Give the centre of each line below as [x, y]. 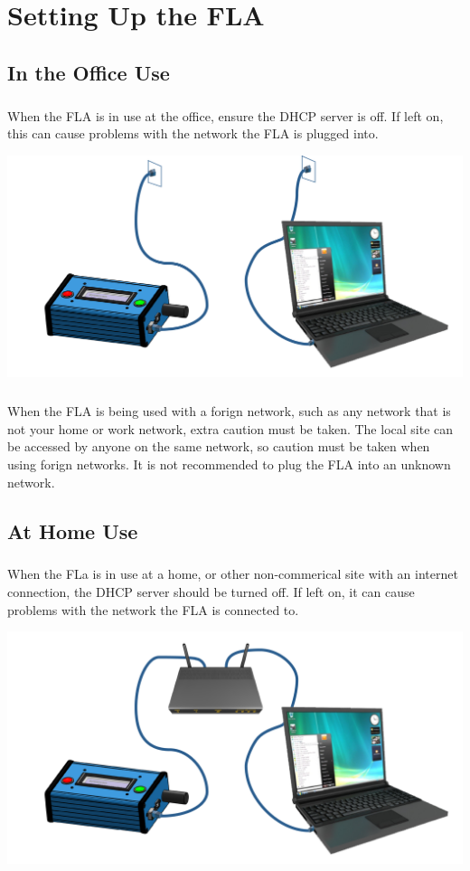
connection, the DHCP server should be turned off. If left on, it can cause [211, 592]
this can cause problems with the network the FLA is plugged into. [193, 133]
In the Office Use [89, 72]
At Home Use [73, 530]
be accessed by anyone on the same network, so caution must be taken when [219, 446]
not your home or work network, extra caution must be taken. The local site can [230, 428]
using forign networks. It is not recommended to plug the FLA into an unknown [229, 464]
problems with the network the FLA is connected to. [153, 609]
